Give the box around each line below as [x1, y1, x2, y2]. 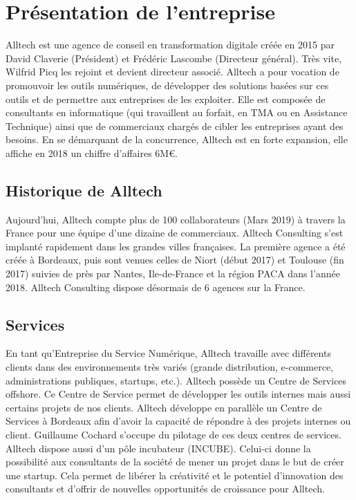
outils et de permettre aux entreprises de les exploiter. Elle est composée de [6, 91, 326, 106]
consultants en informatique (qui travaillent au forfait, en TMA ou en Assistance [6, 105, 348, 120]
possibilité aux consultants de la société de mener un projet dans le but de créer [6, 454, 344, 469]
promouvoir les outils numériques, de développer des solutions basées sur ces [6, 77, 329, 92]
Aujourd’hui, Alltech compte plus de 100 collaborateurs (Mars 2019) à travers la [6, 212, 346, 226]
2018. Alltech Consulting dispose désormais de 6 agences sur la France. [6, 279, 306, 294]
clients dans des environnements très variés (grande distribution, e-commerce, [6, 360, 334, 374]
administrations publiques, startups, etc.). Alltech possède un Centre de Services [6, 373, 347, 387]
